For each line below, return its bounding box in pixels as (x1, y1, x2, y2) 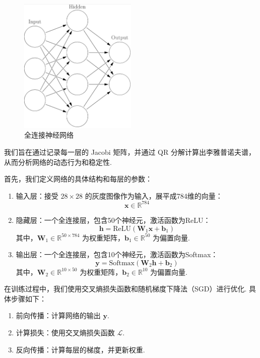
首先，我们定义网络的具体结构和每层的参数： (4, 173, 152, 184)
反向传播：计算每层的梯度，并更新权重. (16, 344, 145, 354)
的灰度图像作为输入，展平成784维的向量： (85, 190, 223, 201)
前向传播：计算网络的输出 (16, 310, 101, 321)
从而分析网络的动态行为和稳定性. (4, 156, 112, 167)
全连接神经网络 (24, 130, 74, 140)
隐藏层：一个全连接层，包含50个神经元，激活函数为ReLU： (16, 214, 211, 225)
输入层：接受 (16, 190, 58, 201)
